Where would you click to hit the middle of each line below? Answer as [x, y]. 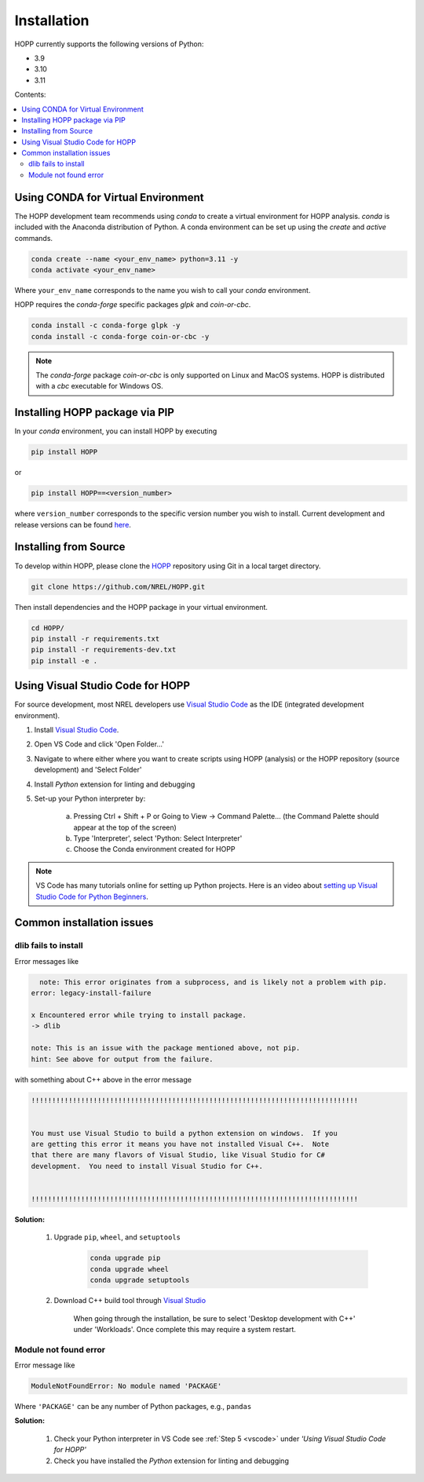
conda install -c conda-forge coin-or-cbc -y [120, 336]
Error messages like [46, 961]
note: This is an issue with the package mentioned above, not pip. [166, 1048]
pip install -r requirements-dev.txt [104, 650]
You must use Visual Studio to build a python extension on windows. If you [184, 1133]
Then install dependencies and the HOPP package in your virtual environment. [141, 607]
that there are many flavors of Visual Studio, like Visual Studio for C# [178, 1155]
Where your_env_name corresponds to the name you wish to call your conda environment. [163, 290]
